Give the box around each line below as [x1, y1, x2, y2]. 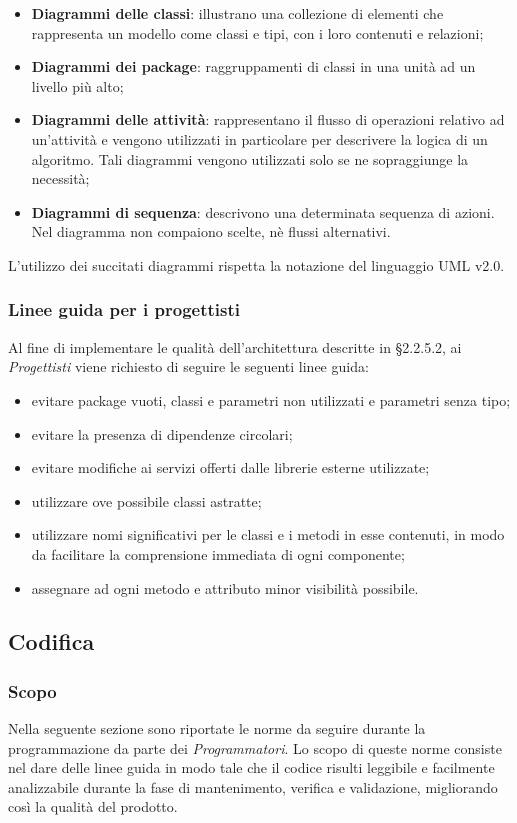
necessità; [31, 168, 90, 189]
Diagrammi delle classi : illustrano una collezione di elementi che [31, 3, 444, 23]
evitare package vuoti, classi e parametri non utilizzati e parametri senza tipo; [31, 389, 511, 410]
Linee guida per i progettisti [8, 297, 240, 322]
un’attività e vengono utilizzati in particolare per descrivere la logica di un [31, 128, 488, 149]
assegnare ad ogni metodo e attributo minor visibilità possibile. [31, 577, 419, 598]
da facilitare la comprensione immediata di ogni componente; [31, 543, 405, 564]
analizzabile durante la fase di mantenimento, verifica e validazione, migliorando [8, 776, 498, 797]
